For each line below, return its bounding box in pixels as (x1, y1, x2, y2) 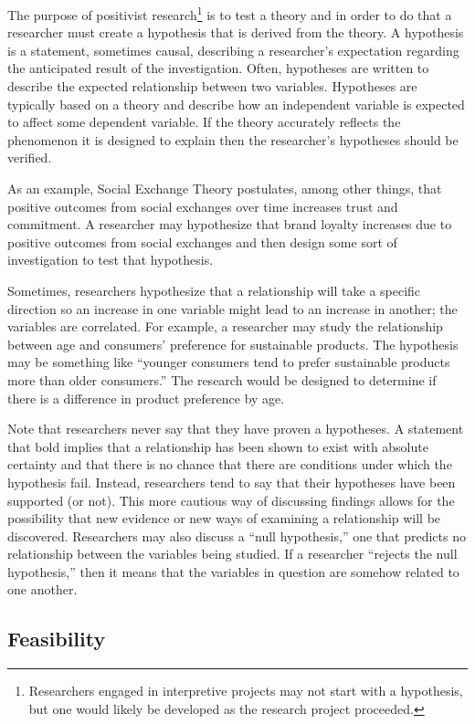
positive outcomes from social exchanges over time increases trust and (7, 196, 398, 215)
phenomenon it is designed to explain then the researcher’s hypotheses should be (7, 130, 459, 149)
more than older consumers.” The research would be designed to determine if (7, 370, 437, 389)
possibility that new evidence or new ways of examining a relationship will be (7, 509, 441, 528)
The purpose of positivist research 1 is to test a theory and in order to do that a (7, 3, 452, 24)
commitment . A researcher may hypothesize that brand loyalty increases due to (7, 215, 452, 234)
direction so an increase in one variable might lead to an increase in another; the (7, 299, 458, 318)
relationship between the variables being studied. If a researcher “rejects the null (7, 544, 458, 563)
